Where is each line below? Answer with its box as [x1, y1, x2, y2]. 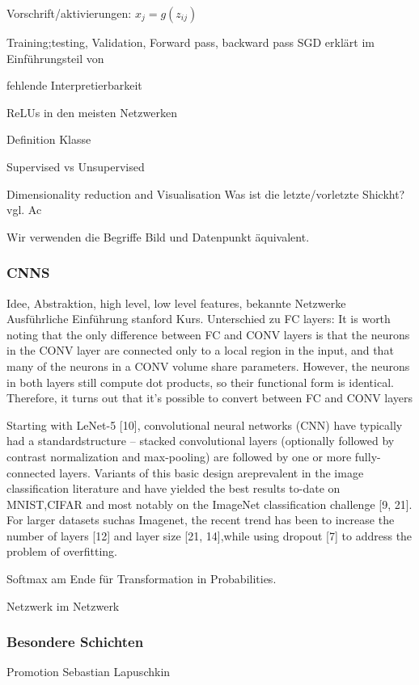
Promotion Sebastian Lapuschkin [6, 663, 171, 680]
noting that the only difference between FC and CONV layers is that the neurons [6, 326, 410, 342]
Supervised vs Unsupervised [6, 158, 145, 174]
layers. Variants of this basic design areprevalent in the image [59, 464, 364, 481]
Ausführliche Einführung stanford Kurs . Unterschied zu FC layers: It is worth [6, 310, 391, 327]
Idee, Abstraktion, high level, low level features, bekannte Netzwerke [6, 294, 346, 311]
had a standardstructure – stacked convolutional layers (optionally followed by [6, 432, 395, 449]
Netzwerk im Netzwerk [6, 597, 120, 614]
